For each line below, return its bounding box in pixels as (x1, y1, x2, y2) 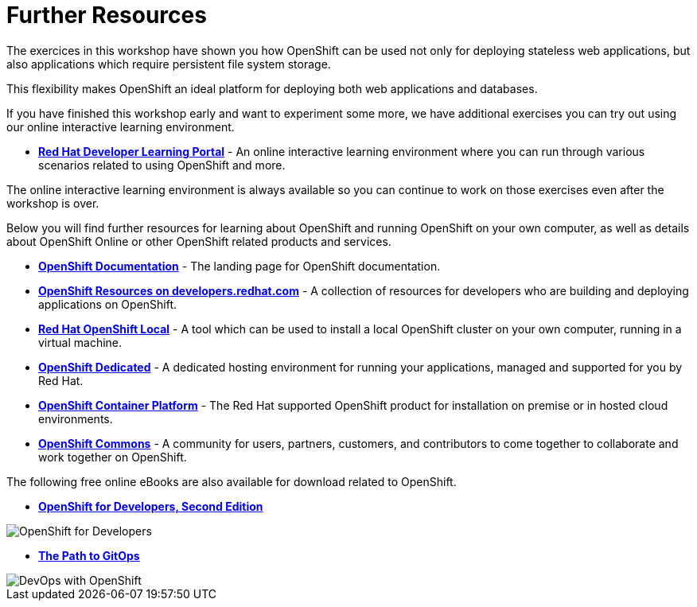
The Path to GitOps (38, 548, 140, 562)
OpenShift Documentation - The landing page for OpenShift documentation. (38, 259, 441, 273)
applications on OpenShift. (38, 297, 177, 311)
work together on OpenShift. (38, 449, 187, 464)
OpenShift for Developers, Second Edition (38, 499, 263, 513)
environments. (38, 411, 113, 426)
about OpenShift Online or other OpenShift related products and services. (6, 234, 391, 248)
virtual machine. (38, 335, 123, 349)
